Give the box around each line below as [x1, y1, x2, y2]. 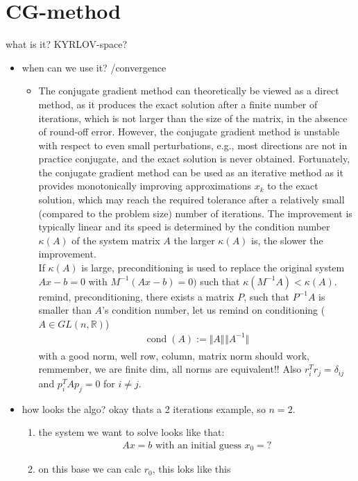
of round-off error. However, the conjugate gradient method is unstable [38, 124, 340, 139]
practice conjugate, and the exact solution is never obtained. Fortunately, [38, 151, 350, 166]
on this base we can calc [38, 462, 142, 476]
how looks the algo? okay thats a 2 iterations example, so [22, 401, 266, 416]
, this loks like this [152, 462, 231, 476]
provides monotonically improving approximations [38, 178, 251, 193]
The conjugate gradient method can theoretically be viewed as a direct [38, 83, 339, 98]
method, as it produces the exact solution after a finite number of [38, 96, 318, 111]
